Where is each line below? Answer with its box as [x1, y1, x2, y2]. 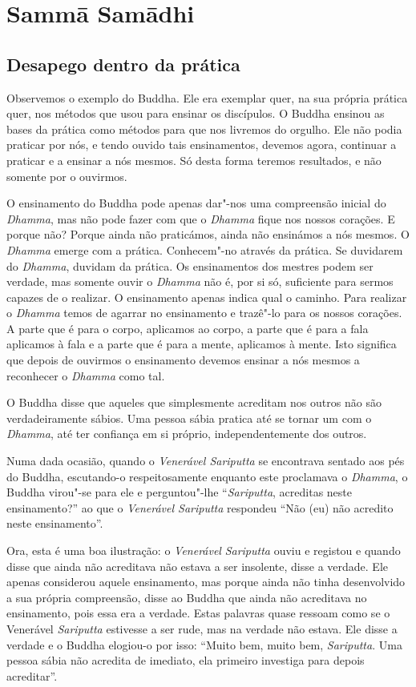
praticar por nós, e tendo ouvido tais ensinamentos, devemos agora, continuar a [6, 136, 397, 153]
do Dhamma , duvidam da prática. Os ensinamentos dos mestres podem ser [6, 257, 374, 274]
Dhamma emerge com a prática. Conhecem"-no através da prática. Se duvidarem [6, 241, 403, 258]
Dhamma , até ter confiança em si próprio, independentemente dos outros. [6, 425, 367, 442]
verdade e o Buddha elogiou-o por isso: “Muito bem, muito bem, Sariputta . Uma [6, 636, 402, 653]
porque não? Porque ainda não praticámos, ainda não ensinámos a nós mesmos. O [6, 226, 410, 243]
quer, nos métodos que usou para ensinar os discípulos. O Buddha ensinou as [6, 105, 385, 122]
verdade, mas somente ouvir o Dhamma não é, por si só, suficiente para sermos [6, 273, 394, 290]
